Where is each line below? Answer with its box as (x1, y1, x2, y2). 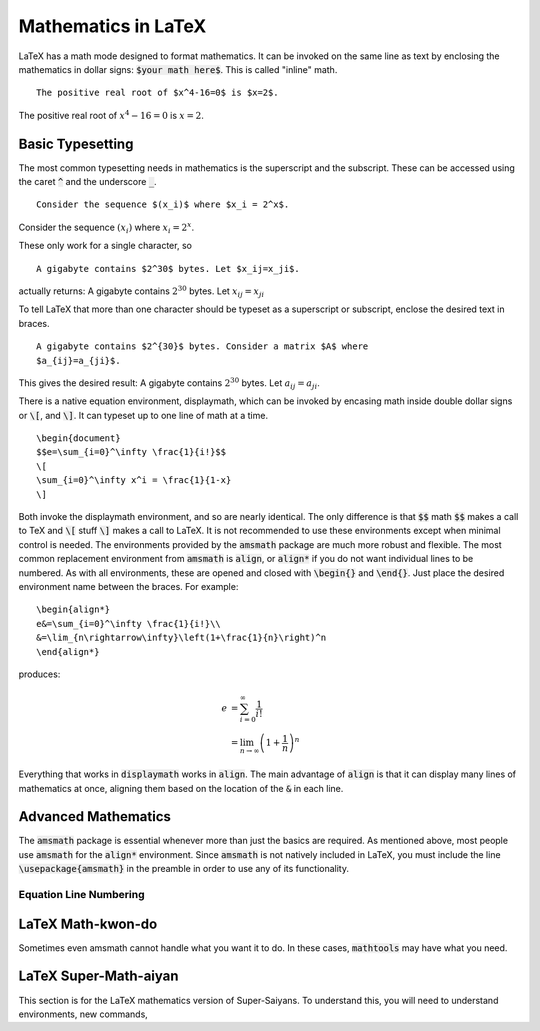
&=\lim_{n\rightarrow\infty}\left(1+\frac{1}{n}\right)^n (36, 632, 327, 644)
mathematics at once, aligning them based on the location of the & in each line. (18, 782, 344, 794)
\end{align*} (36, 646, 100, 657)
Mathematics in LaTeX (18, 15, 207, 37)
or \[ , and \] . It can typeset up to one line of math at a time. (18, 409, 269, 421)
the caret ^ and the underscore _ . (18, 176, 157, 188)
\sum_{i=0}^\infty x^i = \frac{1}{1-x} (36, 475, 232, 486)
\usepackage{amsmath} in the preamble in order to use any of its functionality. (18, 863, 350, 875)
